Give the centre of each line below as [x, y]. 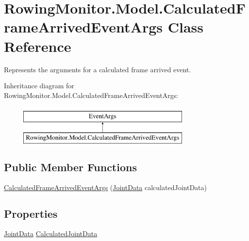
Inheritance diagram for [39, 86]
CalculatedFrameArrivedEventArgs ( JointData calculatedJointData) [105, 187]
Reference [38, 46]
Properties [31, 213]
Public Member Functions [70, 167]
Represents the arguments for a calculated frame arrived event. [98, 69]
